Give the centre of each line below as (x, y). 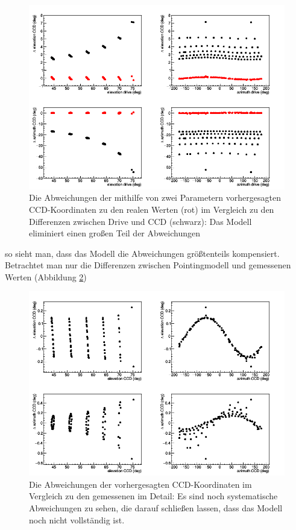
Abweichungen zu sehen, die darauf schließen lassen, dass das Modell (156, 508)
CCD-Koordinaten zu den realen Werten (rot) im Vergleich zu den (152, 209)
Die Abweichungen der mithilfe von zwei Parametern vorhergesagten (155, 197)
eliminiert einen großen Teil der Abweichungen (115, 233)
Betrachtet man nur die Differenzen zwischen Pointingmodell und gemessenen (148, 265)
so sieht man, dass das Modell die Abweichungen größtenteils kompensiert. (142, 253)
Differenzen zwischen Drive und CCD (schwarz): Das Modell (140, 221)
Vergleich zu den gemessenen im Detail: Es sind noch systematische (153, 496)
